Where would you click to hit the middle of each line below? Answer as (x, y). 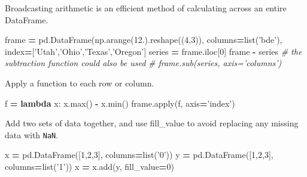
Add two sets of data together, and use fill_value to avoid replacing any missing (152, 123)
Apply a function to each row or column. (80, 83)
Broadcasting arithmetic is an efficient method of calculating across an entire (146, 8)
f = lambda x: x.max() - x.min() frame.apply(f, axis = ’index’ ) (120, 103)
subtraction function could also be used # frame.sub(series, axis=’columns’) (143, 63)
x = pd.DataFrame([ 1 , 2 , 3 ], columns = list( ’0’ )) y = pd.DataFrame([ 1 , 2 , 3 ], (139, 155)
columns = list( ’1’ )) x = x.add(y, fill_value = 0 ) (89, 166)
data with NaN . (32, 134)
